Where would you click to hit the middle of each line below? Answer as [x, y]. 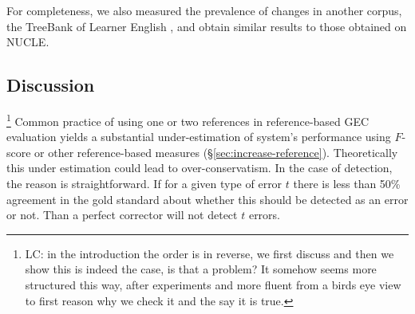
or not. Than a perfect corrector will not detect [122, 215]
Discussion [51, 85]
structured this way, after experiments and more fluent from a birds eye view [213, 284]
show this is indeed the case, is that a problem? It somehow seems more [201, 269]
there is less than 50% [347, 184]
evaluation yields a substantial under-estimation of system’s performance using [199, 137]
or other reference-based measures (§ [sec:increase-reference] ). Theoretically [216, 152]
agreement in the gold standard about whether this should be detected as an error [207, 199]
